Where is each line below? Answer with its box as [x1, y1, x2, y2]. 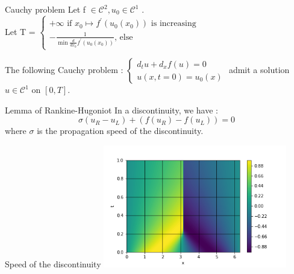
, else [114, 33, 133, 42]
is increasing [151, 19, 196, 28]
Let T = [5, 25, 36, 37]
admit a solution [228, 63, 290, 76]
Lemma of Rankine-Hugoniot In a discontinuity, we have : [5, 103, 218, 116]
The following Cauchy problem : [5, 63, 124, 76]
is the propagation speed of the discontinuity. [37, 124, 204, 137]
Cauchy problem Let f [5, 3, 86, 15]
